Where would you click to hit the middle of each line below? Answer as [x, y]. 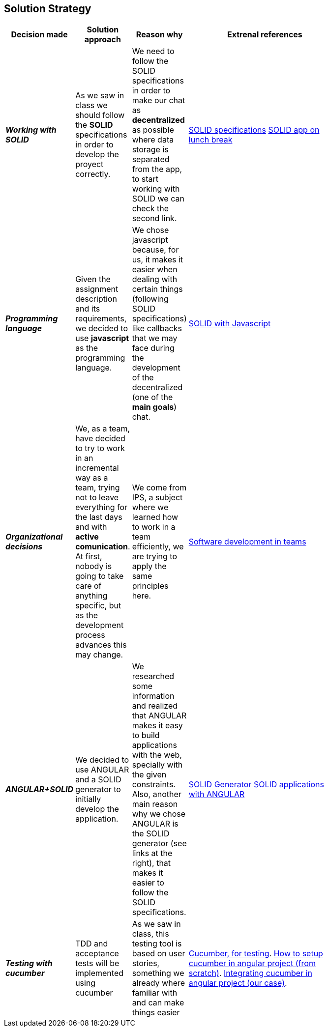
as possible [153, 130]
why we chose [159, 814]
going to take [100, 576]
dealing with [155, 279]
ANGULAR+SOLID [40, 789]
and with [91, 527]
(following [150, 299]
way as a [92, 478]
